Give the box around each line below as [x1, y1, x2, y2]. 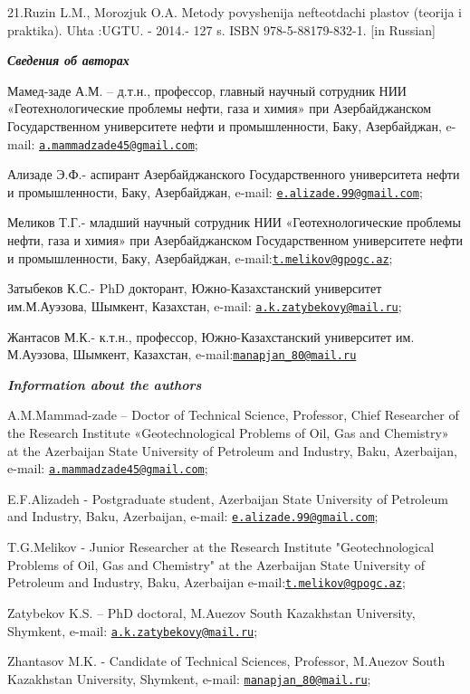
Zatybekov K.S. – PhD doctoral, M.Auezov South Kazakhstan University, [7, 603, 416, 622]
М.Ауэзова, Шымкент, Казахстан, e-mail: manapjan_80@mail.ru [7, 345, 357, 364]
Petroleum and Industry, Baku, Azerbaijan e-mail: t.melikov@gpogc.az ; [7, 573, 406, 592]
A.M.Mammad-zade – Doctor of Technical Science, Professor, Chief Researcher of [7, 405, 459, 424]
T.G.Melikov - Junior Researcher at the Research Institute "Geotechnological [7, 537, 435, 556]
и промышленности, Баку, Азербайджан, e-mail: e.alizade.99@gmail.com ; [7, 182, 423, 201]
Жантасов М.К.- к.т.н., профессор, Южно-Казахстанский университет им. [7, 327, 415, 346]
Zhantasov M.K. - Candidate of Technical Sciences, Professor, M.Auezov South [7, 651, 446, 670]
